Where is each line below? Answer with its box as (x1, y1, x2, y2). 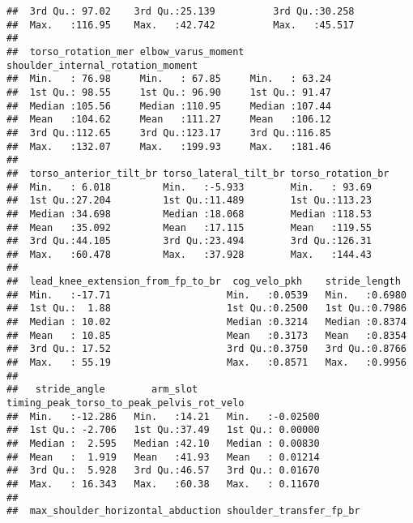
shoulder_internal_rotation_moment (6, 59, 198, 71)
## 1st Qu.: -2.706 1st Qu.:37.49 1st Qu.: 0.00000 (6, 424, 320, 436)
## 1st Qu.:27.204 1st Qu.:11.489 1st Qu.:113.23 (6, 195, 373, 207)
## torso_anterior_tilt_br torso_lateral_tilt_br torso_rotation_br (6, 167, 390, 179)
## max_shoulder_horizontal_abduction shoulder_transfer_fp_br (6, 505, 360, 517)
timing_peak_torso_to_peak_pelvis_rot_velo (6, 397, 245, 409)
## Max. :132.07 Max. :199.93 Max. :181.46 (6, 140, 331, 152)
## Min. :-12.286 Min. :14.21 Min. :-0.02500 (6, 410, 320, 422)
